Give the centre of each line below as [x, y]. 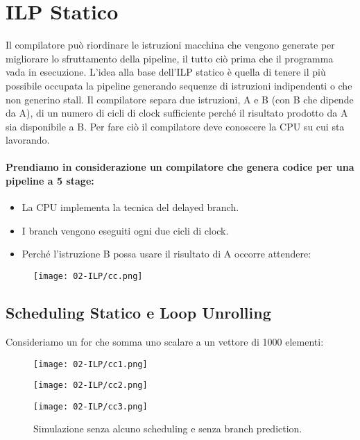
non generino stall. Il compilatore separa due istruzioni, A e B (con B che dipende [180, 99]
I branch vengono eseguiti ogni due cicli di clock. [125, 230]
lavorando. [28, 140]
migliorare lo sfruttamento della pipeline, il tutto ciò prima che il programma [170, 58]
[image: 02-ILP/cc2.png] [91, 386]
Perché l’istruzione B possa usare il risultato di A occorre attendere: [166, 254]
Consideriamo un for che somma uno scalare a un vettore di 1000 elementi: [165, 341]
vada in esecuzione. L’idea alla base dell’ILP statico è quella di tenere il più [166, 72]
